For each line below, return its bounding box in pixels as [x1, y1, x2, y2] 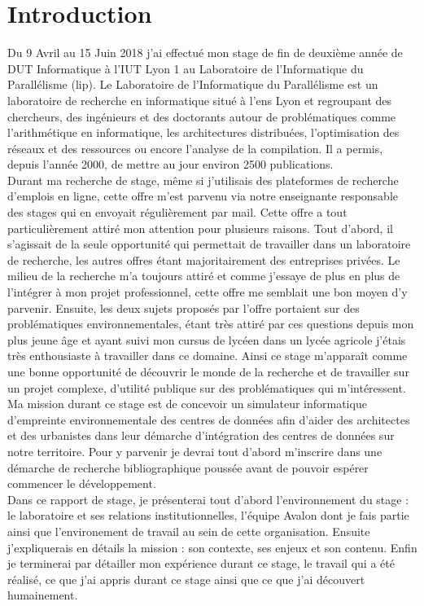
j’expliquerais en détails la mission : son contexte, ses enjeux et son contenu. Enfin [7, 538, 417, 555]
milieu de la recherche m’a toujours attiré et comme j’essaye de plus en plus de [7, 267, 400, 284]
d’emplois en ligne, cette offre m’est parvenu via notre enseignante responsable [7, 187, 399, 204]
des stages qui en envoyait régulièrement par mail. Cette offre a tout [7, 204, 348, 221]
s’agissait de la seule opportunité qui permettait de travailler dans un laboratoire [7, 235, 411, 253]
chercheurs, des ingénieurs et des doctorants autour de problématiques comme [7, 108, 396, 125]
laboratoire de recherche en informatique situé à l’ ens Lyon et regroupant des [7, 91, 392, 108]
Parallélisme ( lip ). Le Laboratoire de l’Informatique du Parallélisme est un [7, 76, 378, 93]
